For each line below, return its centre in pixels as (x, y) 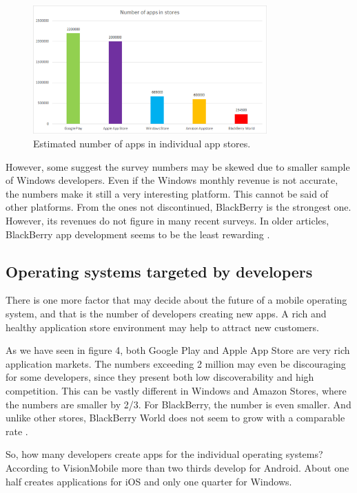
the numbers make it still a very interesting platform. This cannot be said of (167, 193)
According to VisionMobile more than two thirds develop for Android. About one (177, 467)
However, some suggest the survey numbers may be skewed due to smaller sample (178, 166)
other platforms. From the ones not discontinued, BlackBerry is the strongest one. (178, 207)
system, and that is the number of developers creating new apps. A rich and (166, 314)
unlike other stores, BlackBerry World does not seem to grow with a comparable (175, 418)
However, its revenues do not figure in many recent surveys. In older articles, (167, 221)
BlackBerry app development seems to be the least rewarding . (138, 234)
